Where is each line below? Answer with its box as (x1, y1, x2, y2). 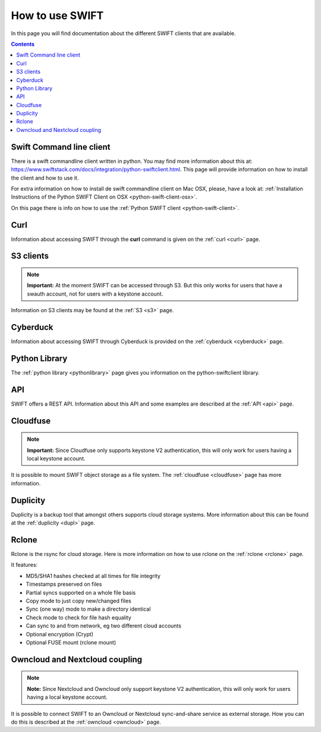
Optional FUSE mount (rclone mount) (26, 639, 117, 646)
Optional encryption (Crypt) (26, 630, 93, 637)
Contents (11, 40, 35, 48)
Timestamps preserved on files (26, 580, 102, 588)
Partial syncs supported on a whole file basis (26, 589, 136, 596)
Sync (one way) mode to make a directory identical (26, 605, 151, 612)
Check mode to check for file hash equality (26, 614, 132, 621)
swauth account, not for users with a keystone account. (27, 290, 163, 297)
